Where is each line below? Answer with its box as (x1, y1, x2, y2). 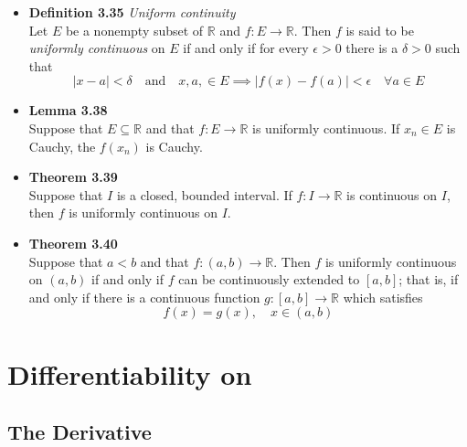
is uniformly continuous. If (252, 118, 400, 137)
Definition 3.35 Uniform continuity (28, 3, 236, 21)
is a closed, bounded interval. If (116, 185, 292, 204)
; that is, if (398, 270, 459, 289)
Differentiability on (7, 355, 252, 392)
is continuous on (346, 185, 438, 204)
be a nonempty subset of (65, 20, 204, 39)
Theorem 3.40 (28, 233, 118, 252)
